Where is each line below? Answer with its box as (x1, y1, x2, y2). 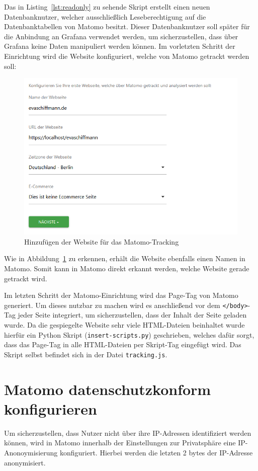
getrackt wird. (4, 273, 47, 283)
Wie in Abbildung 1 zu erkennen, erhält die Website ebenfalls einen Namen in (4, 253, 245, 264)
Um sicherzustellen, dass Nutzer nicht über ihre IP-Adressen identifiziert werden (4, 427, 251, 438)
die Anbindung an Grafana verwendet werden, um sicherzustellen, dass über (4, 31, 238, 41)
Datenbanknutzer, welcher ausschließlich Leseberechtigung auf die (4, 11, 206, 22)
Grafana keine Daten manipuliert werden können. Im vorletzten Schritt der (4, 41, 235, 51)
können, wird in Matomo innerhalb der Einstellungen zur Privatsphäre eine (4, 437, 236, 448)
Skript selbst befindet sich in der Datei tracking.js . (4, 349, 167, 359)
